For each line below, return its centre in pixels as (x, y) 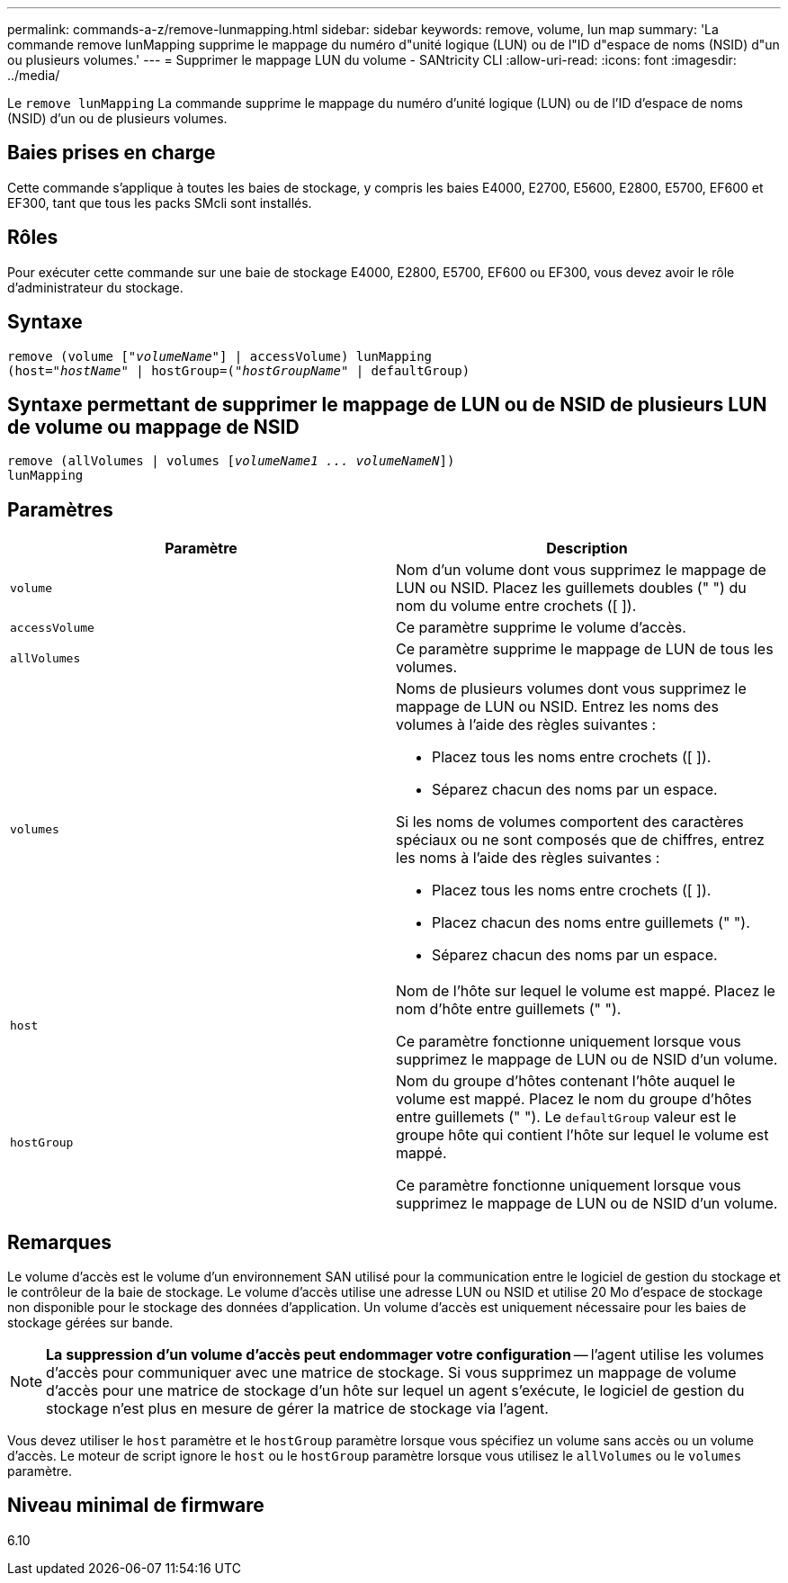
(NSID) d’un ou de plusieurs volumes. (117, 118)
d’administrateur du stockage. (95, 287)
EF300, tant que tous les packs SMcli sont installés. (160, 202)
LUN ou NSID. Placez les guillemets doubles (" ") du (571, 588)
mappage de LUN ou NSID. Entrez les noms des (557, 707)
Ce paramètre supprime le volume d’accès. (541, 628)
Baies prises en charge (112, 153)
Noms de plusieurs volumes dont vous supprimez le (571, 689)
